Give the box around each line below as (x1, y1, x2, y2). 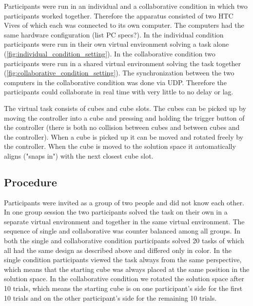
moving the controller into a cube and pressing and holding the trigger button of (4, 112, 245, 123)
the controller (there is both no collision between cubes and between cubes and (4, 122, 240, 132)
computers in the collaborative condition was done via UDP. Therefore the (4, 77, 227, 87)
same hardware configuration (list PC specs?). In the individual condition (4, 29, 224, 39)
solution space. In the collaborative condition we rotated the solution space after (4, 273, 244, 284)
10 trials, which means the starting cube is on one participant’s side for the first (4, 283, 243, 293)
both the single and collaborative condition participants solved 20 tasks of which (4, 235, 244, 246)
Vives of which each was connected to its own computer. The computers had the (4, 20, 244, 30)
